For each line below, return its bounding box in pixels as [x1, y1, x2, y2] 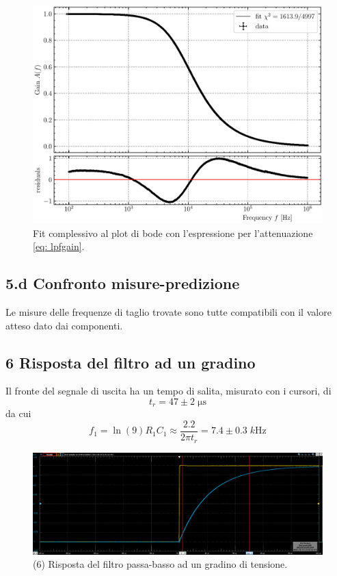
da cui [5, 406, 31, 421]
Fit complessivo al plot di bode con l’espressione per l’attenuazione [33, 225, 313, 240]
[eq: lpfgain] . [33, 239, 85, 253]
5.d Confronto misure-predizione [5, 273, 240, 294]
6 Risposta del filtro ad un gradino [5, 351, 256, 373]
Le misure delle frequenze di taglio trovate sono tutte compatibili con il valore [5, 304, 332, 318]
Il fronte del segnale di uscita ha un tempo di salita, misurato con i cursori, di [5, 384, 332, 398]
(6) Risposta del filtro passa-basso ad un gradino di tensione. [33, 557, 288, 571]
